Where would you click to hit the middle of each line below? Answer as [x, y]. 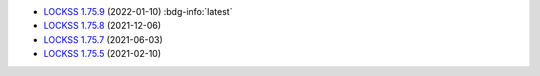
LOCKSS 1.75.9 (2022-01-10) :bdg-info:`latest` [138, 11]
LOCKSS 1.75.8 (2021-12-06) [102, 26]
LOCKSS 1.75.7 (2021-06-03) [103, 39]
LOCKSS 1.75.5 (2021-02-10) [102, 54]
